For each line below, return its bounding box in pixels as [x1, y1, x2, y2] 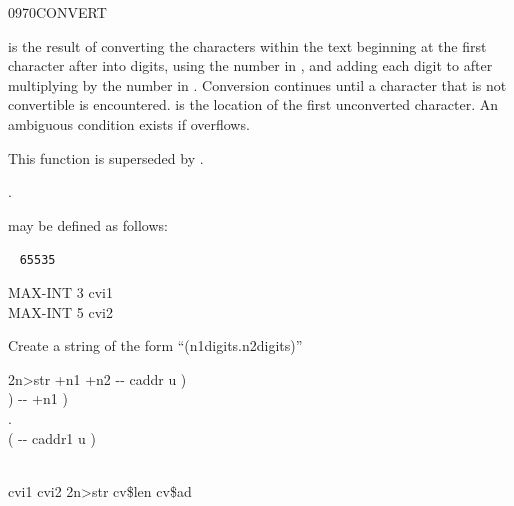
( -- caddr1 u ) [8, 427, 96, 448]
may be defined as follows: [8, 214, 168, 235]
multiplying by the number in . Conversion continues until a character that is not [8, 74, 507, 95]
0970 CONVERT [8, 2, 107, 22]
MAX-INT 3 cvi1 [8, 282, 113, 302]
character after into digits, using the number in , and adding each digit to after [8, 55, 493, 76]
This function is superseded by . [8, 147, 204, 168]
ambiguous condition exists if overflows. [8, 113, 250, 134]
